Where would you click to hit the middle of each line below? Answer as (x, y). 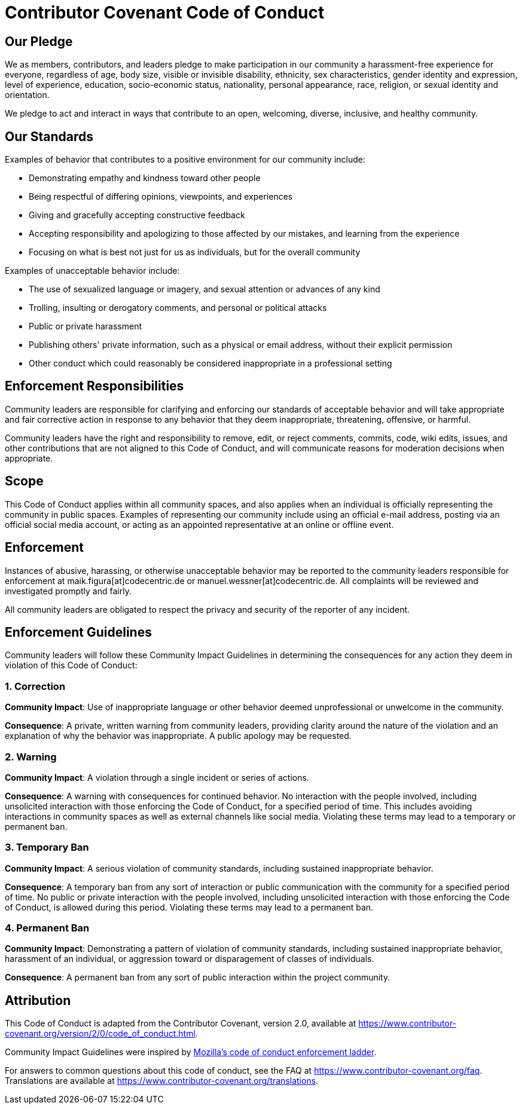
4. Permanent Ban (47, 928)
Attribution (38, 1000)
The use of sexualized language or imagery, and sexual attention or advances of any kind (204, 289)
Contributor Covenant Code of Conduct (165, 13)
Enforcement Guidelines (78, 632)
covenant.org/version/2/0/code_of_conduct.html (100, 1034)
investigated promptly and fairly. (68, 591)
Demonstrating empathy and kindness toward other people (145, 178)
